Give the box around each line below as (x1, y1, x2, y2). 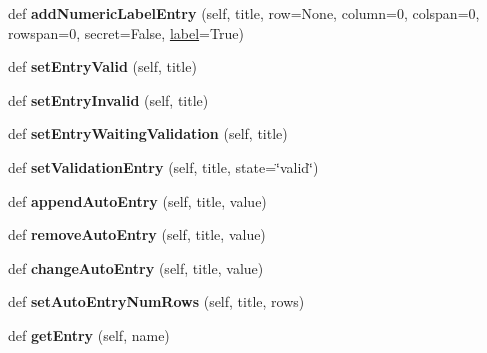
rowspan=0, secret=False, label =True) (8, 22, 244, 43)
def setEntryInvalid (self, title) (8, 89, 209, 110)
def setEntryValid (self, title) (8, 56, 197, 77)
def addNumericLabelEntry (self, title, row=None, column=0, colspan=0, (8, 3, 480, 23)
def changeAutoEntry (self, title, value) (8, 257, 264, 278)
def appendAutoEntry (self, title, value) (8, 190, 267, 211)
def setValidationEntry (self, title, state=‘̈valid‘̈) (8, 156, 319, 177)
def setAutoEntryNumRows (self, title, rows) (8, 291, 305, 312)
